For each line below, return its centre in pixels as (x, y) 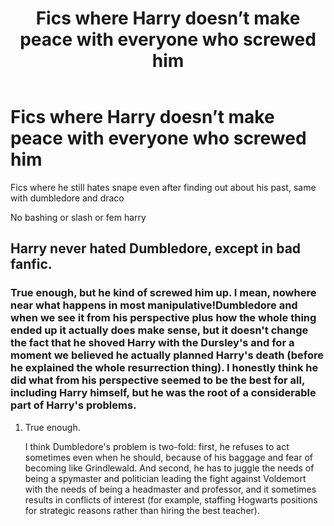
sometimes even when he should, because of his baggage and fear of (168, 457)
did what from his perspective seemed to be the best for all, (157, 380)
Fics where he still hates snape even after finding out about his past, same (163, 187)
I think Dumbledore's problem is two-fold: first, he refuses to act (157, 446)
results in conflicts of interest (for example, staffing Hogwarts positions (171, 499)
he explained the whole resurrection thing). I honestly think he (164, 368)
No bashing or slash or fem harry (78, 217)
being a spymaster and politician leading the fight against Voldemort (165, 478)
